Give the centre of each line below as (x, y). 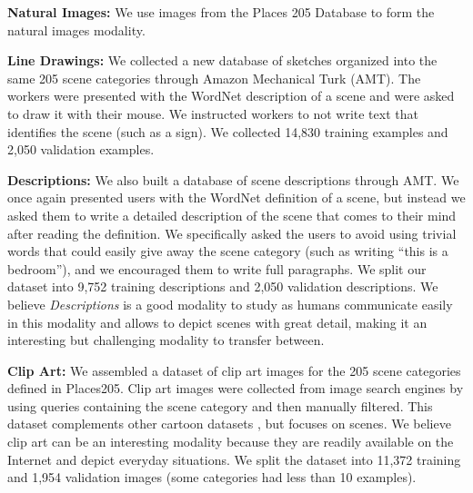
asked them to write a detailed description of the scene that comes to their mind (232, 215)
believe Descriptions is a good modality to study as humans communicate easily (230, 304)
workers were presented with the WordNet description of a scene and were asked (231, 96)
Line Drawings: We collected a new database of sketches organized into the (222, 60)
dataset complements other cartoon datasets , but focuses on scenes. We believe (229, 424)
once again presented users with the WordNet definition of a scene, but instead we (236, 197)
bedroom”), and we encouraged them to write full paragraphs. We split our (217, 268)
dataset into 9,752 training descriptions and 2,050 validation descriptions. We (223, 286)
